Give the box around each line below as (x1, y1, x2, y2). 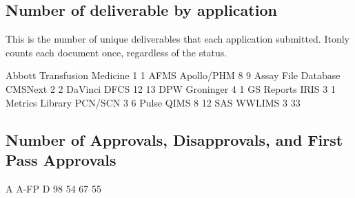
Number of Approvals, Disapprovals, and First (6, 129, 343, 150)
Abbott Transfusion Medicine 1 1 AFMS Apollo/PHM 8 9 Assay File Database (6, 68, 341, 82)
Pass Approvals (6, 148, 116, 170)
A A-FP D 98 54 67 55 (6, 181, 102, 195)
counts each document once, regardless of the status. (6, 45, 227, 59)
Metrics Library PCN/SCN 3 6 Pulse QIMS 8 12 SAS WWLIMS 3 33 (6, 95, 301, 109)
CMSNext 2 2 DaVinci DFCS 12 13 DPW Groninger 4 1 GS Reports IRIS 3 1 (6, 81, 336, 96)
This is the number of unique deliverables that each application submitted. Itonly (6, 32, 349, 46)
